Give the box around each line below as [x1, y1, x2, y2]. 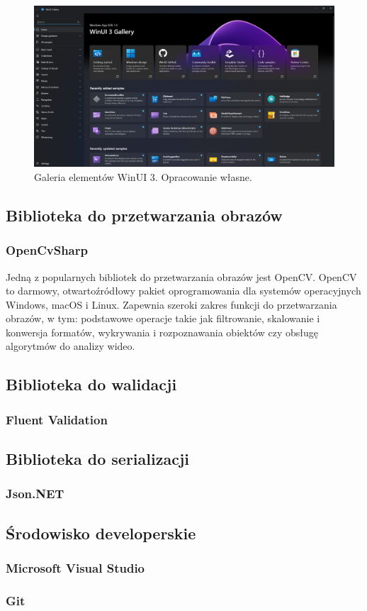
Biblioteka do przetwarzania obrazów [6, 204, 283, 226]
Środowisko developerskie [6, 522, 196, 544]
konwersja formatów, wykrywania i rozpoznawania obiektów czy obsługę [6, 324, 318, 339]
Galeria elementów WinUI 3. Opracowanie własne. [34, 169, 252, 184]
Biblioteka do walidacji [6, 373, 177, 395]
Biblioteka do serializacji [6, 448, 189, 470]
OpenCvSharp [6, 241, 88, 259]
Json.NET [6, 485, 64, 502]
